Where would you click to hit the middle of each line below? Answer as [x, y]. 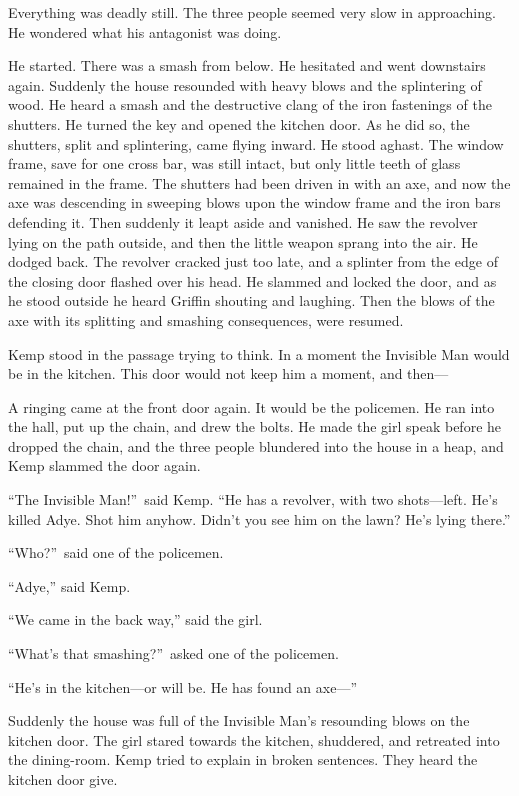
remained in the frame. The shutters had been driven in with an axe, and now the [259, 182]
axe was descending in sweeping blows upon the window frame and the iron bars [254, 202]
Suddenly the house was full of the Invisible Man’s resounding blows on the [239, 720]
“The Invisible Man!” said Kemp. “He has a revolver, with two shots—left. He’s [253, 499]
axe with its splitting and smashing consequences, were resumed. [206, 319]
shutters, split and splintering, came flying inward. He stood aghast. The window [256, 143]
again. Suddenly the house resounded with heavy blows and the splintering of [245, 84]
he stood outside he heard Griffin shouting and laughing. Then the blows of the [251, 300]
